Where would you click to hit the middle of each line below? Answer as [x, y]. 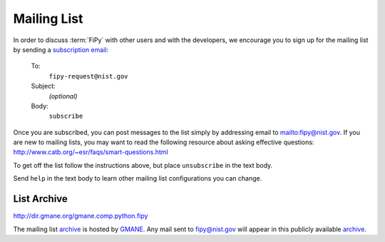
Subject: [43, 86]
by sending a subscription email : [61, 49]
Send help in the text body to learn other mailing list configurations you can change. [138, 178]
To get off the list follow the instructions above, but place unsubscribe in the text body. [143, 165]
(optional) [63, 96]
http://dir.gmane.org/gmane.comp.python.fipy [81, 216]
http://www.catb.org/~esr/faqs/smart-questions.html [91, 152]
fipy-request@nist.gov [88, 76]
